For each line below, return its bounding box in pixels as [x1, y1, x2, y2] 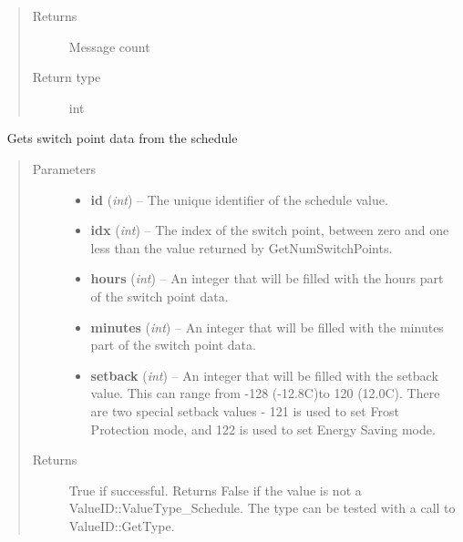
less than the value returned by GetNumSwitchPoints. [90, 238, 393, 257]
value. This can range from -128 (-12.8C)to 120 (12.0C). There [90, 383, 440, 403]
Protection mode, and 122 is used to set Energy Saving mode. [90, 419, 436, 438]
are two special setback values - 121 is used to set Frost [90, 401, 399, 420]
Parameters [32, 159, 96, 178]
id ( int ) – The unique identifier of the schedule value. [90, 189, 388, 209]
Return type [32, 67, 101, 87]
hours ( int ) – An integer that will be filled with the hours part [90, 269, 444, 288]
